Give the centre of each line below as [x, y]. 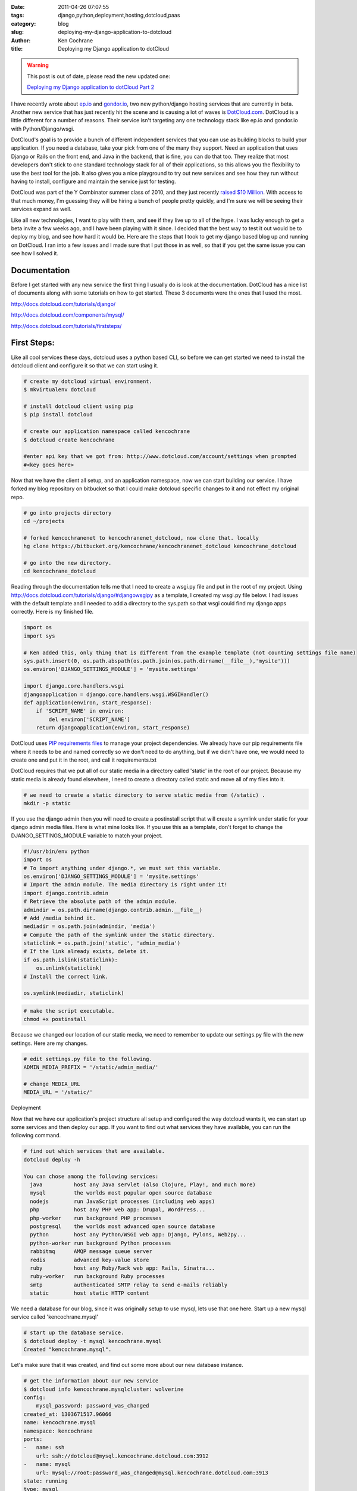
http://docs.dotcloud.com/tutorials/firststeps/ [66, 326]
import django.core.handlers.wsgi [74, 686]
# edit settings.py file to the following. [88, 1059]
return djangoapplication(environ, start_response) [113, 728]
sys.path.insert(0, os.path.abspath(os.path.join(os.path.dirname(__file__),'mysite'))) [157, 661]
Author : [21, 40]
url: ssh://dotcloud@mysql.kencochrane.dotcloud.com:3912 [122, 1456]
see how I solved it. [35, 253]
